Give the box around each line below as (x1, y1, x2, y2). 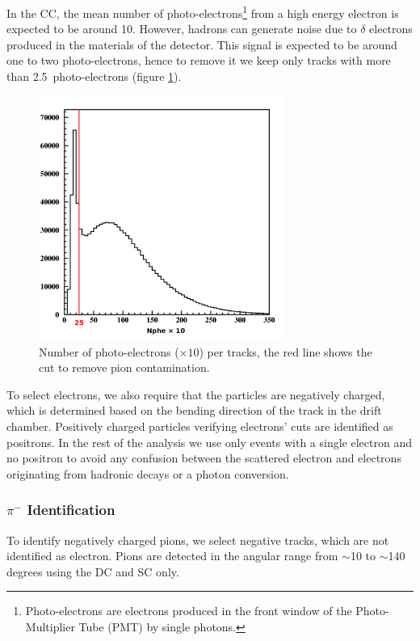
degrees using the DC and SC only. (6, 563, 179, 580)
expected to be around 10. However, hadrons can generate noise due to (6, 20, 357, 37)
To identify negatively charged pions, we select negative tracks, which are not (6, 531, 389, 548)
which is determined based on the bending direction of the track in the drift (6, 402, 382, 419)
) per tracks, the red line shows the (199, 343, 372, 360)
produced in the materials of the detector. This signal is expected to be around (6, 36, 397, 53)
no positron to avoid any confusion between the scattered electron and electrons (6, 449, 401, 466)
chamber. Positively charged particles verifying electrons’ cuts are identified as (6, 417, 393, 434)
